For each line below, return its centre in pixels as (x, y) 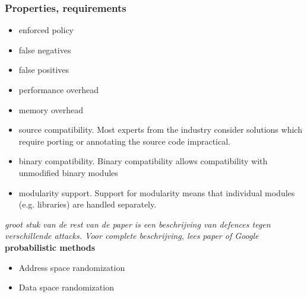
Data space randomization (66, 287)
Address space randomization (72, 267)
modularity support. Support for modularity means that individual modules (157, 192)
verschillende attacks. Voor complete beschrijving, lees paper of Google (132, 236)
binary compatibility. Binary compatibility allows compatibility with (143, 161)
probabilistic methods (50, 247)
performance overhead (59, 90)
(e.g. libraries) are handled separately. (88, 204)
